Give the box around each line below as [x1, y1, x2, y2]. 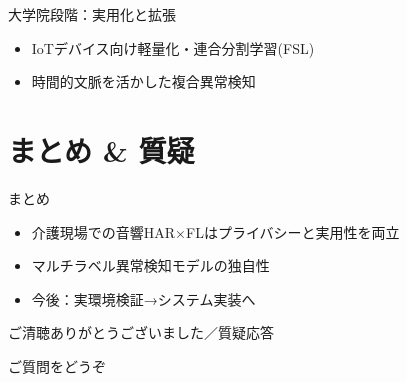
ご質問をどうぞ [8, 355, 106, 376]
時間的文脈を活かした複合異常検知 [31, 71, 256, 92]
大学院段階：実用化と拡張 [8, 4, 176, 24]
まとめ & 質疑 [8, 129, 195, 170]
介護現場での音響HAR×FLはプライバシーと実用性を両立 [31, 221, 400, 242]
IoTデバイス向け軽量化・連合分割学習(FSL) [31, 37, 315, 58]
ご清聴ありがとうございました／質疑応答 [8, 322, 274, 343]
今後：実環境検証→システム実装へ [31, 288, 256, 309]
